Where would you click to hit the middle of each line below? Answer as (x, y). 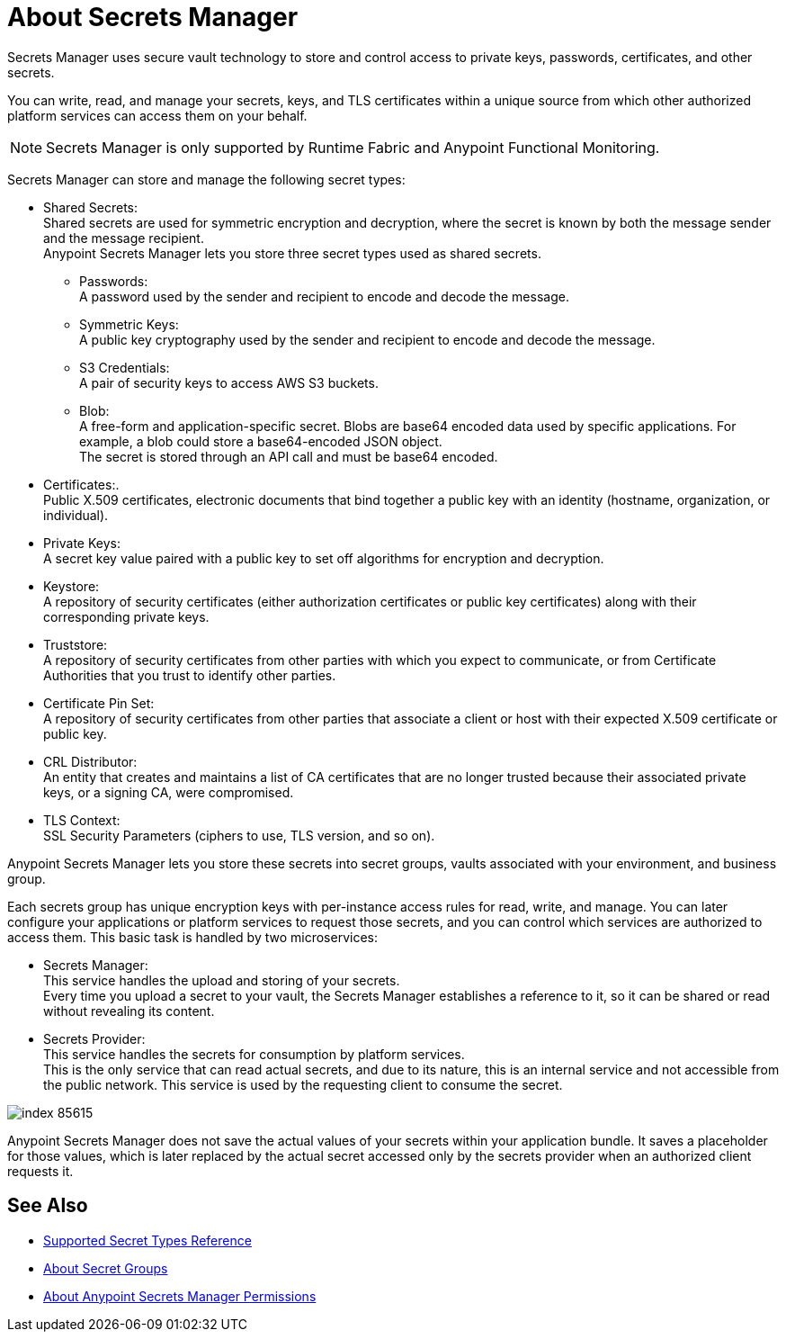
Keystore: (71, 586)
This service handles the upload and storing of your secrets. (222, 980)
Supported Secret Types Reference (147, 1240)
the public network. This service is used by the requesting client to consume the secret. (303, 1084)
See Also (48, 1206)
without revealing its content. (129, 1011)
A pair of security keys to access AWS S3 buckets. (229, 382)
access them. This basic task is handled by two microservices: (192, 937)
